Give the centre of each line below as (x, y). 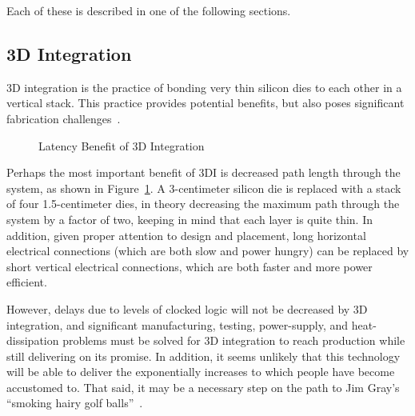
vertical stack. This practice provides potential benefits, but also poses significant (206, 103)
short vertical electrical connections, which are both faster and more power (190, 266)
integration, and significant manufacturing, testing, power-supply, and (178, 324)
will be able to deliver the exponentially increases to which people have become (201, 372)
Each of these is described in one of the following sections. (149, 10)
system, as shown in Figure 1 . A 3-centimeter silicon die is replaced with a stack (204, 188)
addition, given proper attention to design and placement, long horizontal (186, 235)
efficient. (27, 282)
